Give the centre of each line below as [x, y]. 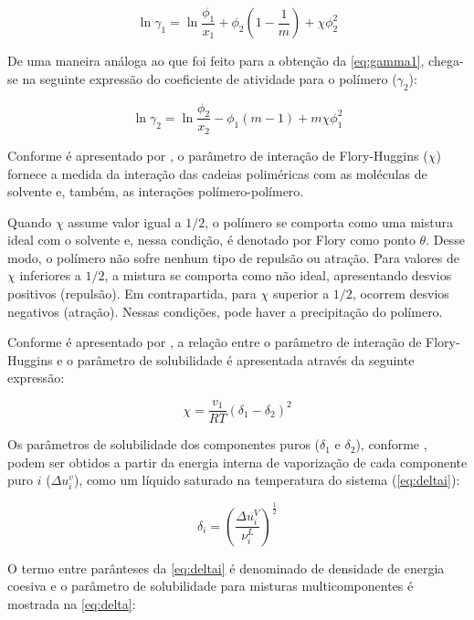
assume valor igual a [125, 221]
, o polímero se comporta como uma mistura [329, 221]
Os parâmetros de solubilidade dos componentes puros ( [164, 444]
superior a [301, 294]
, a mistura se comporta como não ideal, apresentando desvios [278, 275]
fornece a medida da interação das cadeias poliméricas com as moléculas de [217, 173]
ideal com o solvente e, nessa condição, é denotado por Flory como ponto [211, 240]
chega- [446, 61]
